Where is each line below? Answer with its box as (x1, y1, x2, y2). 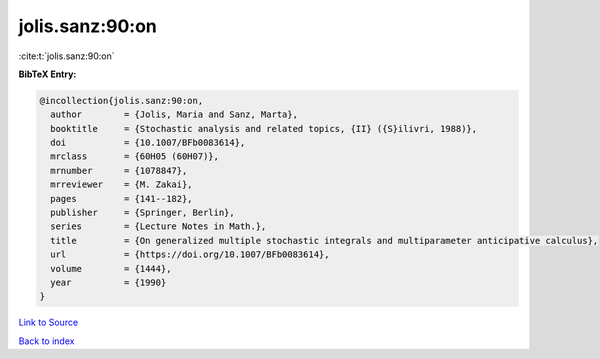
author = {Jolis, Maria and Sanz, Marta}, (50, 109, 299, 120)
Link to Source (18, 316, 79, 329)
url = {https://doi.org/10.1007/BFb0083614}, (50, 249, 330, 260)
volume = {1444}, (50, 263, 172, 274)
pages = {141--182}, (50, 193, 194, 204)
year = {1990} (50, 277, 167, 288)
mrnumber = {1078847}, (50, 165, 188, 176)
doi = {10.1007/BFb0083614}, (50, 137, 246, 149)
